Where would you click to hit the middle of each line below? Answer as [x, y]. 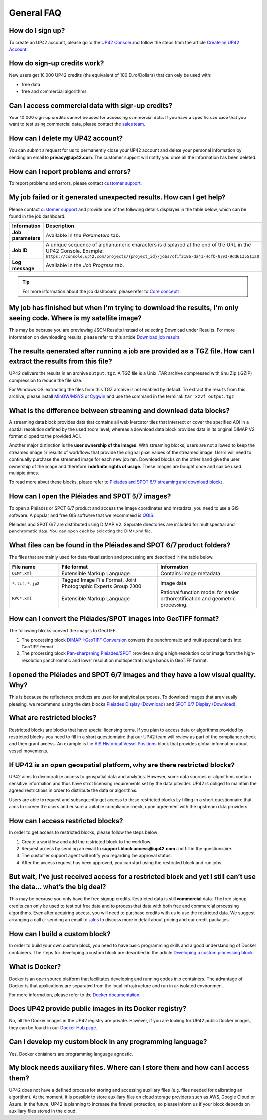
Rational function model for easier [200, 592]
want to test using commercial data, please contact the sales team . [77, 124]
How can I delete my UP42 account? [66, 139]
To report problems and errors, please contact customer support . [76, 183]
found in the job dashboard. [37, 216]
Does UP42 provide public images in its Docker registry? [98, 1009]
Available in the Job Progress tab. [85, 265]
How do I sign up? [37, 30]
